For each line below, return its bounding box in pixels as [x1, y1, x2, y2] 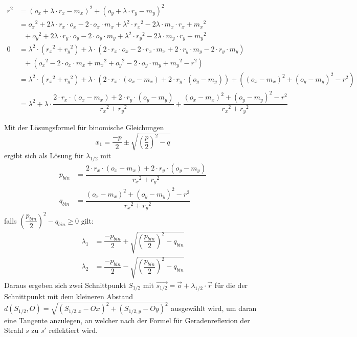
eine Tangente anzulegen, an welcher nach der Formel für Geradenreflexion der [4, 315, 250, 325]
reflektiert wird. [49, 325, 98, 335]
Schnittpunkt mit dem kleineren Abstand [4, 291, 133, 301]
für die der [214, 279, 248, 290]
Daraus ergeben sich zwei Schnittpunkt [4, 279, 126, 290]
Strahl [4, 325, 24, 335]
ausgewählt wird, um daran [171, 303, 257, 314]
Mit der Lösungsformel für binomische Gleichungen [4, 122, 164, 132]
